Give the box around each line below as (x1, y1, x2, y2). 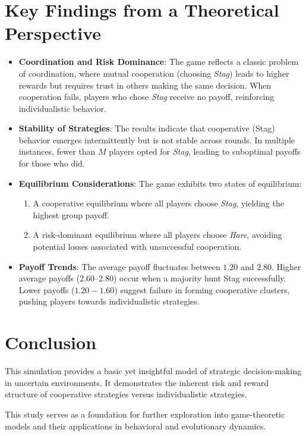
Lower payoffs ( (18, 283, 75, 296)
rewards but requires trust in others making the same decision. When (18, 79, 272, 91)
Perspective (5, 21, 102, 45)
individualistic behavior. (18, 102, 106, 114)
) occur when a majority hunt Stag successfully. (113, 272, 286, 284)
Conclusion (5, 330, 97, 355)
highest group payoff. (33, 208, 110, 221)
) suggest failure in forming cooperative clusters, (114, 283, 290, 296)
